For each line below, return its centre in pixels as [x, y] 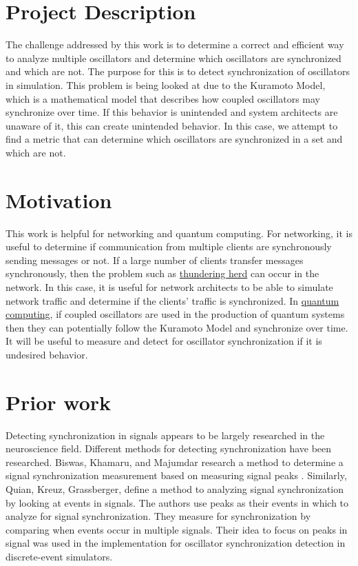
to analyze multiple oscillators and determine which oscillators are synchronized [173, 58]
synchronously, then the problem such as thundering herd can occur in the [162, 273]
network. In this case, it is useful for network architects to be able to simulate [169, 286]
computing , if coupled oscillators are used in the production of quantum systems [175, 314]
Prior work [59, 402]
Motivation [59, 200]
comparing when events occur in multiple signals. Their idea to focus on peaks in [177, 529]
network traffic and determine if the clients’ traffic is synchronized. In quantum [172, 300]
